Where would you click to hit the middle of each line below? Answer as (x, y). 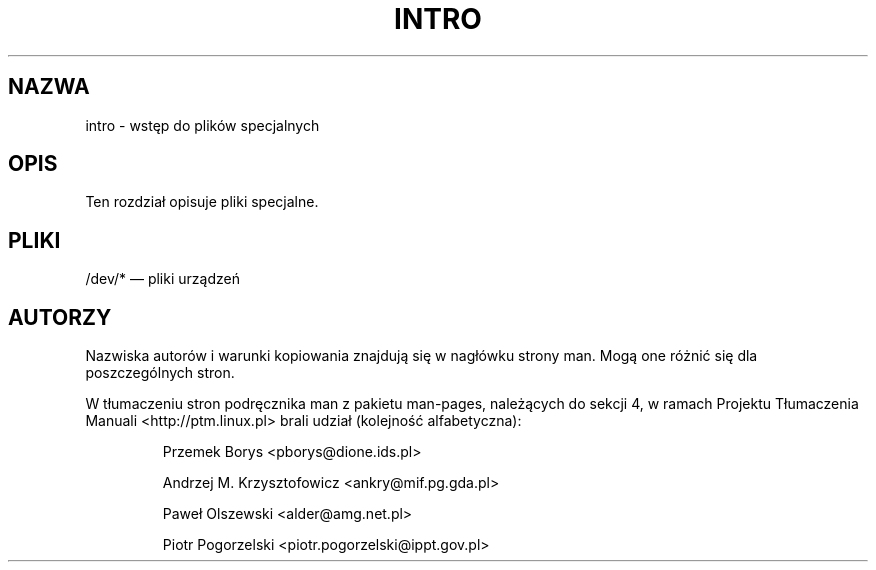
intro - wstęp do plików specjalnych (202, 125)
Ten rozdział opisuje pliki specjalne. (202, 202)
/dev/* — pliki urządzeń (162, 279)
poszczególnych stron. (160, 373)
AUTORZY (60, 317)
